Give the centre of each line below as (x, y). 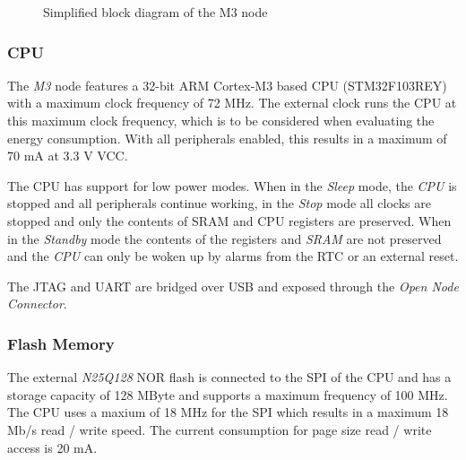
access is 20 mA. (52, 447)
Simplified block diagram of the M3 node (155, 12)
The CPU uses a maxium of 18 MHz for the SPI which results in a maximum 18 (228, 412)
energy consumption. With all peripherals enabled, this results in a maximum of (227, 138)
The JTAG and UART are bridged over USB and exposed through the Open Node (233, 286)
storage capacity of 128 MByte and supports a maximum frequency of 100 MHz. (228, 394)
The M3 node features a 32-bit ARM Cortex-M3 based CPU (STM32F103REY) (227, 85)
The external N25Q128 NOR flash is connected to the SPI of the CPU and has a (229, 377)
